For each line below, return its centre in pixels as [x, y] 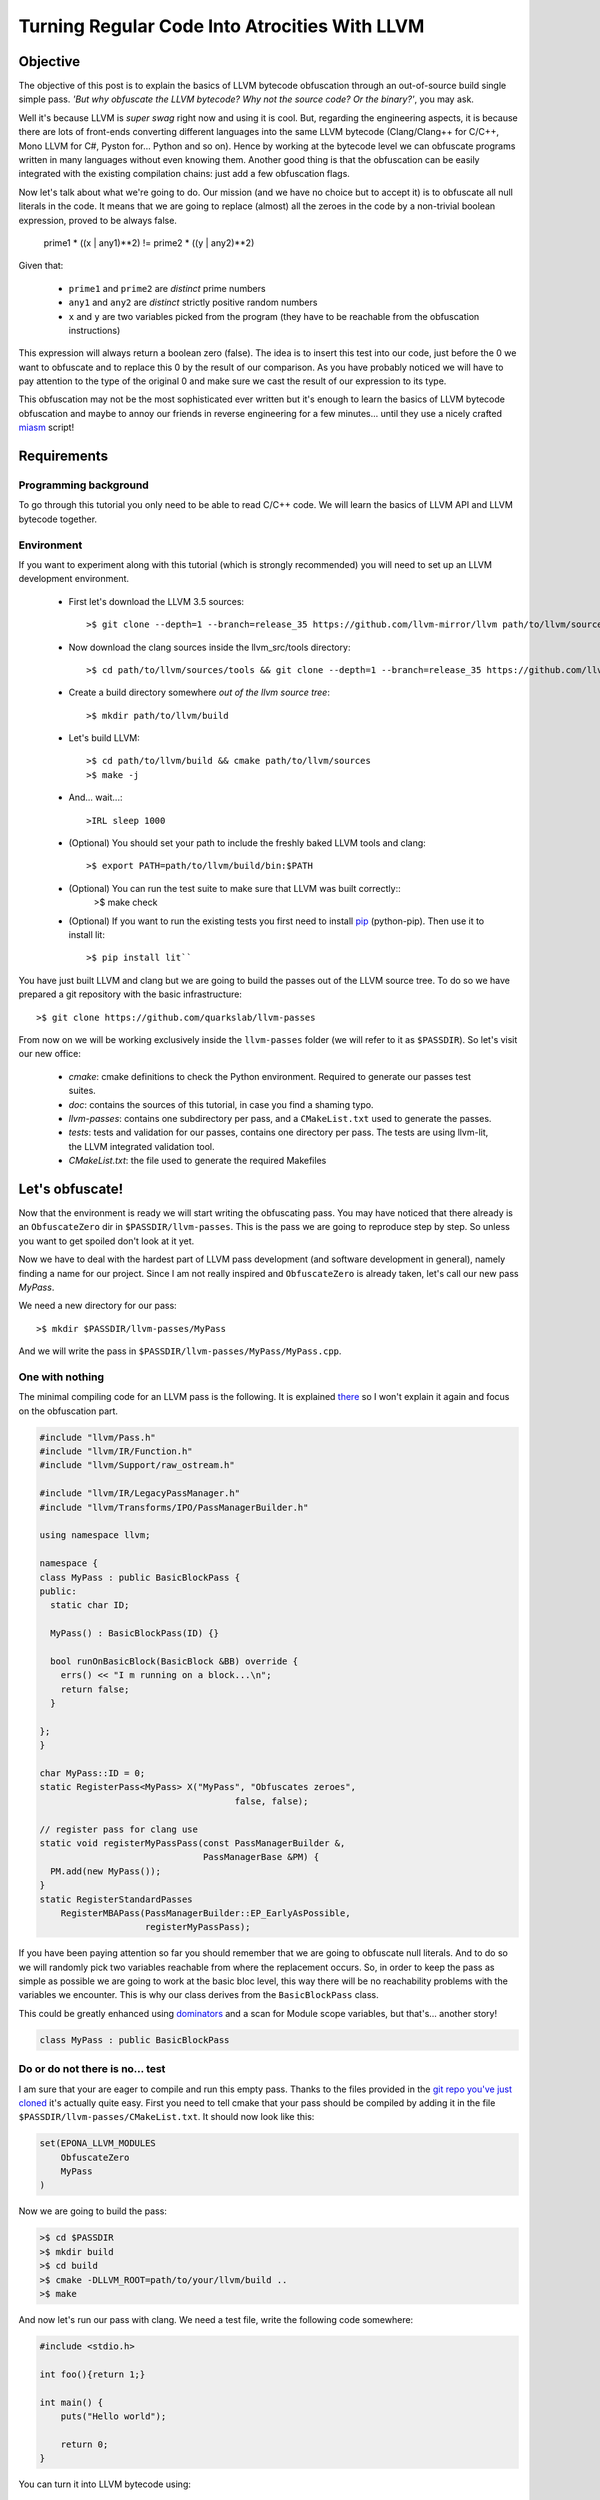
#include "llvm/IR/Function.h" [116, 1451]
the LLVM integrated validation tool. [141, 1146]
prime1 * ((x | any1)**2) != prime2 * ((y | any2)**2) [149, 242]
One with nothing [61, 1377]
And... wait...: [95, 797]
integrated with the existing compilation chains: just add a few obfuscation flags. [184, 174]
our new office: [50, 1054]
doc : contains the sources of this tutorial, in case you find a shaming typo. [221, 1104]
